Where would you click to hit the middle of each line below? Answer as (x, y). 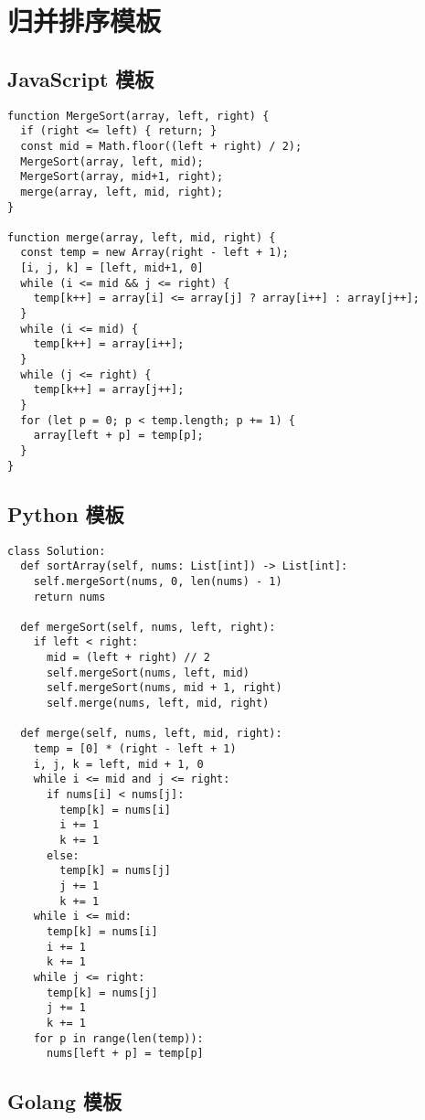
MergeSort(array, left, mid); (112, 161)
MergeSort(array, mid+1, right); (122, 177)
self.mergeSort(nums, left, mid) (148, 672)
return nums (69, 597)
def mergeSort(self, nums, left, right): (148, 627)
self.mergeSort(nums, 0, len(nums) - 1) (158, 581)
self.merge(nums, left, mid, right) (158, 704)
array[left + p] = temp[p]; (118, 436)
